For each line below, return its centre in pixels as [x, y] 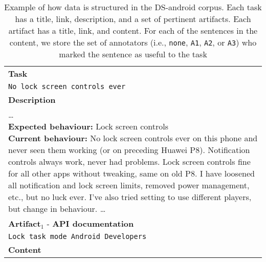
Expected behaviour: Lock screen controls [88, 126]
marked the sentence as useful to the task [133, 54]
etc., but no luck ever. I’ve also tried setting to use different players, [130, 197]
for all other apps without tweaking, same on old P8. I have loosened [131, 173]
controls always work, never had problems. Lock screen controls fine [129, 161]
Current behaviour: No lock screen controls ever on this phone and [133, 138]
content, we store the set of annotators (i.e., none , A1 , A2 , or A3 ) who [133, 42]
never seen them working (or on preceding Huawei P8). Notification [129, 150]
